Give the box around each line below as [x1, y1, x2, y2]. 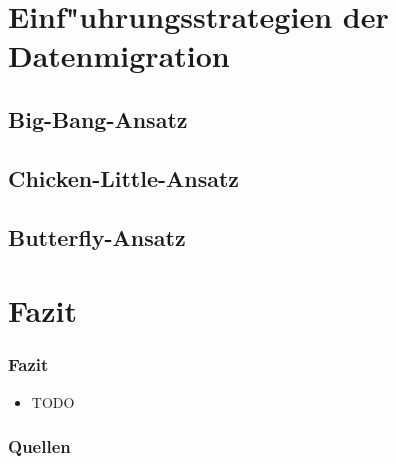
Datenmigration [8, 35, 230, 76]
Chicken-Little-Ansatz [8, 162, 240, 193]
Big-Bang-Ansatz [8, 103, 188, 134]
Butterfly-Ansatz [8, 221, 186, 252]
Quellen [8, 434, 71, 459]
